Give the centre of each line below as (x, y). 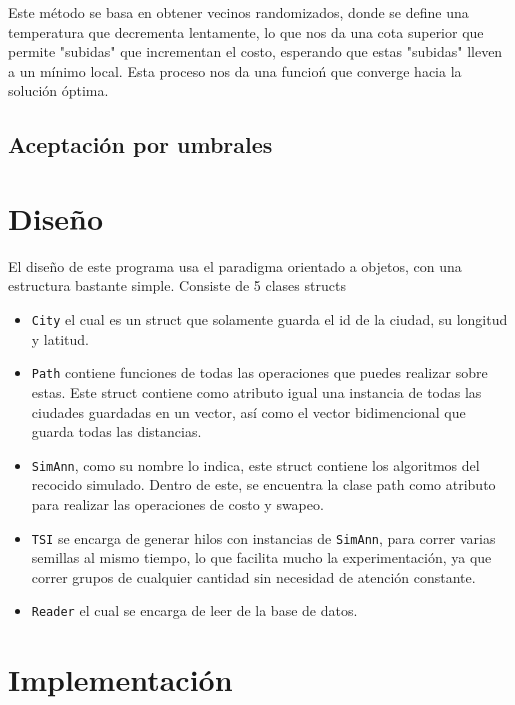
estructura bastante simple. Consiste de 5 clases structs (177, 285)
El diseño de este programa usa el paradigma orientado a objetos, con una (235, 265)
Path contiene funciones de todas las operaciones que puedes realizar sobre (259, 372)
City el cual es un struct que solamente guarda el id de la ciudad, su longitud (269, 319)
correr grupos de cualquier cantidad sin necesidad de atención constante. (253, 576)
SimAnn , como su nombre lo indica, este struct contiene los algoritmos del (255, 464)
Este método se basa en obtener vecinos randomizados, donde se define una (238, 12)
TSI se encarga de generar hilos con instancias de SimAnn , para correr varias (263, 537)
